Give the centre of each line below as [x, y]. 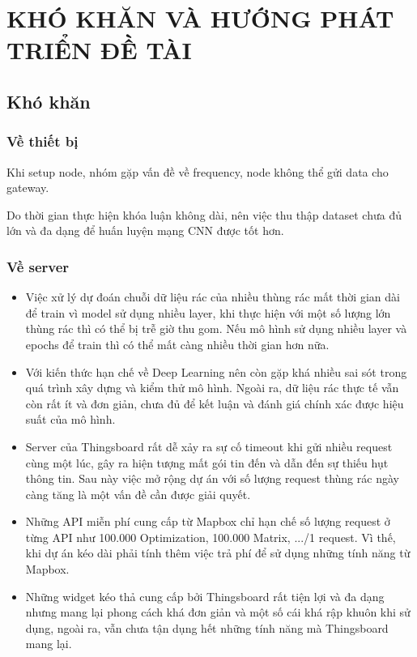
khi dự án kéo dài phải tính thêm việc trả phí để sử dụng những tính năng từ [218, 553]
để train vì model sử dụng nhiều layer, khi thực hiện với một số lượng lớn [208, 312]
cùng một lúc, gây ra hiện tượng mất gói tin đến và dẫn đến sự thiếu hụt [207, 462]
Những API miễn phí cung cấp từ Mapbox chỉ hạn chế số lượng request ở [208, 521]
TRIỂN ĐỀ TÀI [99, 50]
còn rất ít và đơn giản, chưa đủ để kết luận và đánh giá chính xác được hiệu [215, 403]
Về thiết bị [43, 141]
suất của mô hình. [70, 419]
